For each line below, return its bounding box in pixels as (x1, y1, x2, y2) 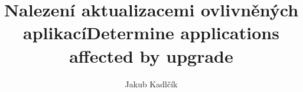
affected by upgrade (69, 43, 233, 67)
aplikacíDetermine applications (23, 21, 279, 45)
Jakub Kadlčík (125, 77, 178, 90)
